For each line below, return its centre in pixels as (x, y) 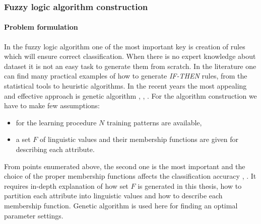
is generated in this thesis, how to (190, 185)
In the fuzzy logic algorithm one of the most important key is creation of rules (125, 46)
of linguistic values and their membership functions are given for (139, 139)
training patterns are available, (154, 122)
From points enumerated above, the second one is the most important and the (125, 166)
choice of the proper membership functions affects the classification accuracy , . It (130, 176)
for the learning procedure (56, 122)
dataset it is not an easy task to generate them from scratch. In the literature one (130, 66)
